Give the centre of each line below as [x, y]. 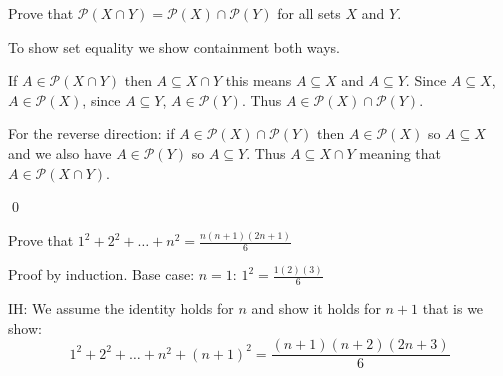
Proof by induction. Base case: [101, 274]
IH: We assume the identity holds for [121, 308]
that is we [453, 308]
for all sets [309, 13]
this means [258, 80]
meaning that [400, 152]
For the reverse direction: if [91, 133]
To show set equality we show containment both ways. [174, 46]
